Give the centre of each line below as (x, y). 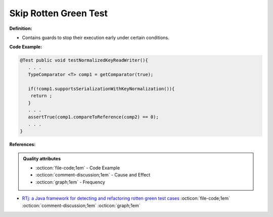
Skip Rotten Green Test (59, 13)
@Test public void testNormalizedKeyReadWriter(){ (84, 60)
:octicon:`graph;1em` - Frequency (71, 182)
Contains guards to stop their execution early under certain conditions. (96, 38)
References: (22, 144)
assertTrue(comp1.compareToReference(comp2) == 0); (93, 117)
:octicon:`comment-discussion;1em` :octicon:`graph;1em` (81, 205)
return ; (41, 96)
